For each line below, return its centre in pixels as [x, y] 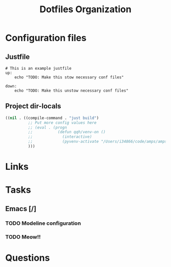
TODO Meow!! [23, 236]
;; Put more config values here [62, 123]
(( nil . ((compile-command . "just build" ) [52, 118]
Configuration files [46, 38]
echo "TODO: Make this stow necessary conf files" [69, 77]
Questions [27, 258]
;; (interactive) [60, 137]
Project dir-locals [33, 106]
